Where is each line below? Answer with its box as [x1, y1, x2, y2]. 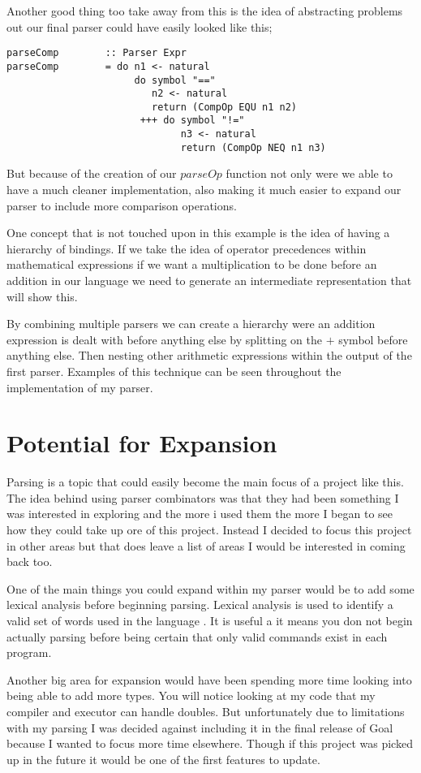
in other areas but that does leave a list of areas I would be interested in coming [6, 537, 406, 554]
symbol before [338, 330, 408, 348]
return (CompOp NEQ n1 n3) [180, 141, 326, 153]
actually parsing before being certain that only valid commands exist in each [6, 628, 388, 645]
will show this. [6, 287, 78, 304]
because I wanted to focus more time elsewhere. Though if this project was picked [6, 735, 413, 752]
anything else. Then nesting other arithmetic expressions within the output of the [6, 347, 412, 364]
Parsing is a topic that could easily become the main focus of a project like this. [6, 473, 404, 490]
